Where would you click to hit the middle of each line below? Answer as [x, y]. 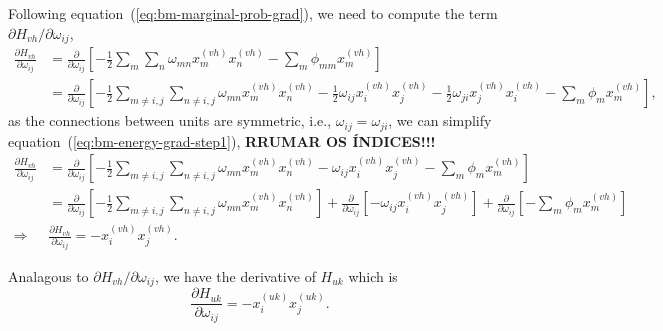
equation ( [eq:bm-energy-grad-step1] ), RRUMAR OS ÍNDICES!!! [222, 140]
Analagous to [48, 275]
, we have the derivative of [235, 275]
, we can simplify [440, 120]
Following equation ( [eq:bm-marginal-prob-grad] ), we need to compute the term [253, 13]
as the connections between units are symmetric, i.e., [170, 120]
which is [373, 275]
